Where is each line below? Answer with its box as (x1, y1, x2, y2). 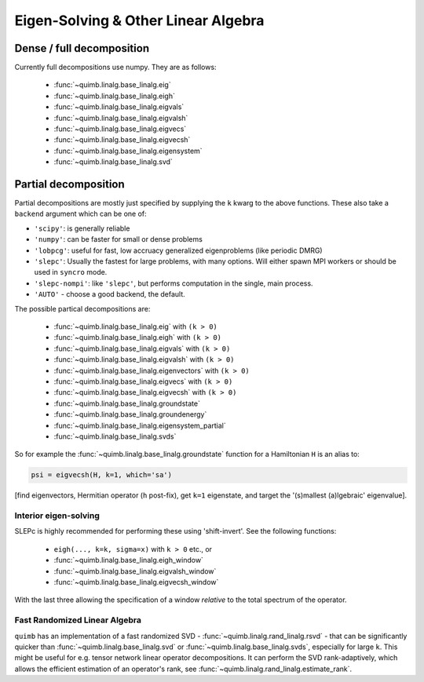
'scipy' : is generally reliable (34, 224, 130, 233)
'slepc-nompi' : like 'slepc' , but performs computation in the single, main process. (34, 279, 313, 288)
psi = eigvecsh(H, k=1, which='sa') (31, 471, 173, 480)
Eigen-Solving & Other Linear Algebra (14, 12, 265, 29)
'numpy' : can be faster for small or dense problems (34, 235, 203, 244)
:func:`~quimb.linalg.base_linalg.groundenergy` (53, 410, 207, 419)
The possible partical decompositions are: (14, 304, 151, 313)
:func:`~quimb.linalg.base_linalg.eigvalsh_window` (53, 566, 217, 576)
